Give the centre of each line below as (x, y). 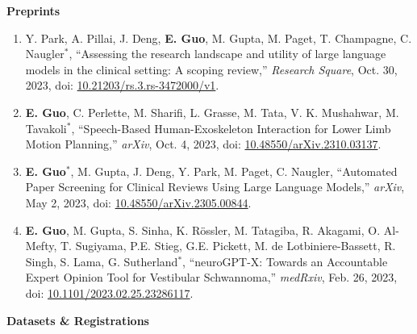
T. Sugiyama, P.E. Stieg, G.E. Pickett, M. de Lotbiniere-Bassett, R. (228, 246)
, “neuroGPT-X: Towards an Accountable (285, 261)
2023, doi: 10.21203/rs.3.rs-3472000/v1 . (122, 85)
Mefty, (41, 246)
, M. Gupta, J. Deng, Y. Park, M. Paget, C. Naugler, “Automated (234, 171)
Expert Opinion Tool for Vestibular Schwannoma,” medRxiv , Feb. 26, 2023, (211, 277)
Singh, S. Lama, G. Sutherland (102, 261)
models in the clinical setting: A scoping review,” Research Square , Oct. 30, (211, 69)
